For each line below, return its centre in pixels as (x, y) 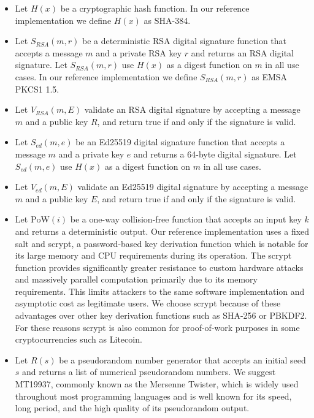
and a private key (91, 154)
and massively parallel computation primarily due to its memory (136, 279)
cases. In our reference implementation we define (106, 76)
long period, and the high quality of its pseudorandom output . (132, 408)
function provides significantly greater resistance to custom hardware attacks (159, 267)
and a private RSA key (139, 52)
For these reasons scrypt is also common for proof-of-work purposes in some (157, 327)
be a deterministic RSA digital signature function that (185, 41)
